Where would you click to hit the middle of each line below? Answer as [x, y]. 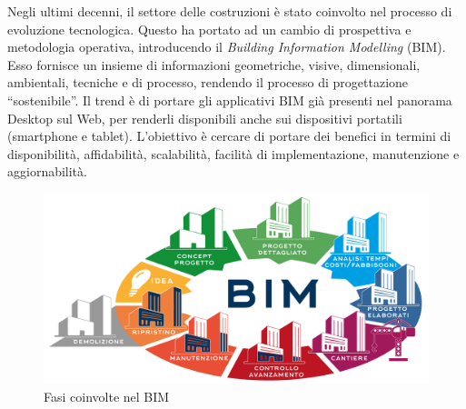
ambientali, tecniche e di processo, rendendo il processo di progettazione [208, 82]
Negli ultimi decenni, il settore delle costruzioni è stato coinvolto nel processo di [230, 11]
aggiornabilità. [47, 171]
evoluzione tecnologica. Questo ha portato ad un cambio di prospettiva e [209, 29]
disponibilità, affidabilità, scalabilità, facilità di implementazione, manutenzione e [233, 153]
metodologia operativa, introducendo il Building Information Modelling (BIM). [227, 47]
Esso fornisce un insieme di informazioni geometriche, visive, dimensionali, [214, 64]
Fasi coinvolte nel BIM [107, 397]
